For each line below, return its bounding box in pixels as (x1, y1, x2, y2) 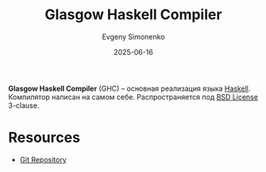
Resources (8, 129, 81, 147)
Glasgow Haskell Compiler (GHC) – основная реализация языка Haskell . (8, 84, 251, 93)
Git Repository (19, 154, 67, 164)
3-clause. (8, 100, 40, 110)
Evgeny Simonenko (102, 32, 165, 41)
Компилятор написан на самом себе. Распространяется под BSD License (8, 92, 258, 101)
